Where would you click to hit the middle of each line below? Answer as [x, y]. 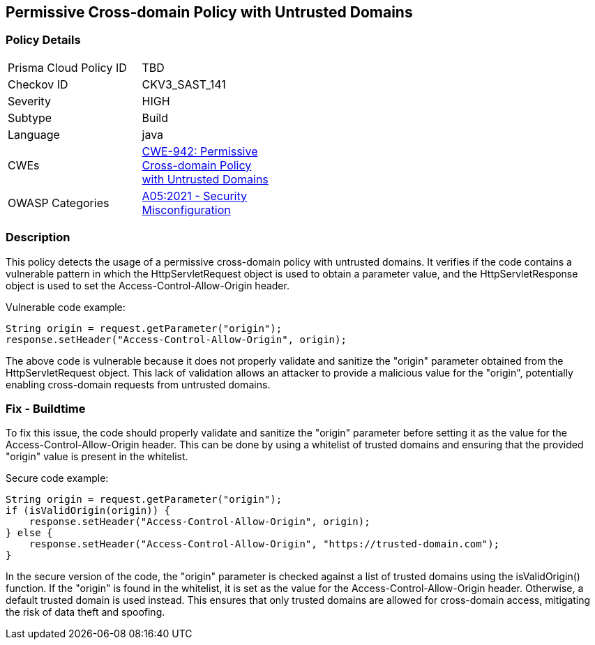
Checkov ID [38, 84]
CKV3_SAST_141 [184, 84]
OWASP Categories [59, 203]
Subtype [30, 117]
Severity [29, 101]
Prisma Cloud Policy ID [67, 67]
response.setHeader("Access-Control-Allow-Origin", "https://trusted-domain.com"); [264, 544]
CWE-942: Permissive [200, 151]
